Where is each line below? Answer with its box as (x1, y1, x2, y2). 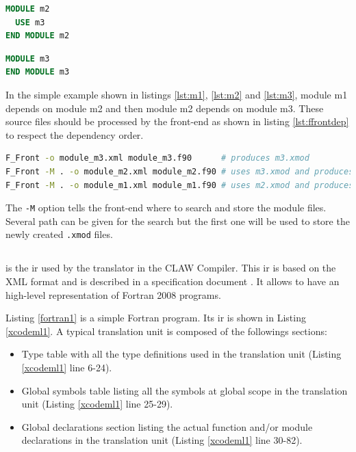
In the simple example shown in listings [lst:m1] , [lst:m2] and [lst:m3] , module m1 (5, 87, 348, 101)
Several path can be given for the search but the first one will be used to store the (5, 213, 350, 228)
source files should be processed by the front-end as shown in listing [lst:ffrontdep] (5, 114, 349, 129)
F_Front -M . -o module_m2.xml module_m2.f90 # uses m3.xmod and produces (5, 166, 354, 176)
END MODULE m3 (5, 67, 70, 77)
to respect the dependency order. (5, 127, 144, 142)
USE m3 (15, 17, 45, 27)
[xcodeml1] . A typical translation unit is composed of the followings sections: (5, 323, 327, 338)
